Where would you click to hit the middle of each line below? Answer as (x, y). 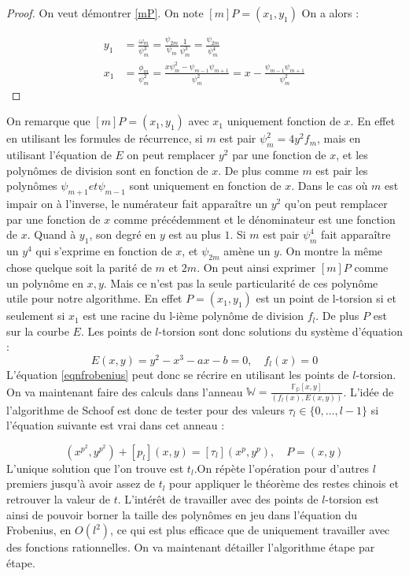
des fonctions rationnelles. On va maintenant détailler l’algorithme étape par (191, 547)
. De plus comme (258, 170)
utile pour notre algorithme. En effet (94, 298)
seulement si (36, 316)
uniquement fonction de (284, 121)
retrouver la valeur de (58, 498)
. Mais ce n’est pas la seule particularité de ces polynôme (241, 282)
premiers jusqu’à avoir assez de (81, 483)
